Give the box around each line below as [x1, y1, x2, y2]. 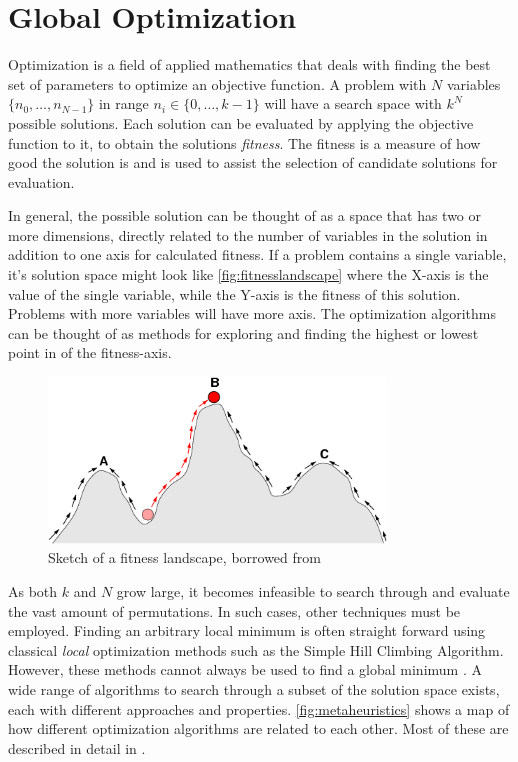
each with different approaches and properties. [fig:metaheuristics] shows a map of [8, 698, 510, 719]
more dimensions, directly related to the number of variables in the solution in [8, 224, 488, 245]
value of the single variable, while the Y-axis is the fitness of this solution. [8, 283, 461, 304]
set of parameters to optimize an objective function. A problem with [8, 73, 427, 94]
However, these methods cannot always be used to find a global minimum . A [8, 659, 482, 680]
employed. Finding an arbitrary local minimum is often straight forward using [8, 620, 486, 641]
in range [98, 93, 149, 114]
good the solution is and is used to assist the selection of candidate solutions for [8, 152, 498, 173]
